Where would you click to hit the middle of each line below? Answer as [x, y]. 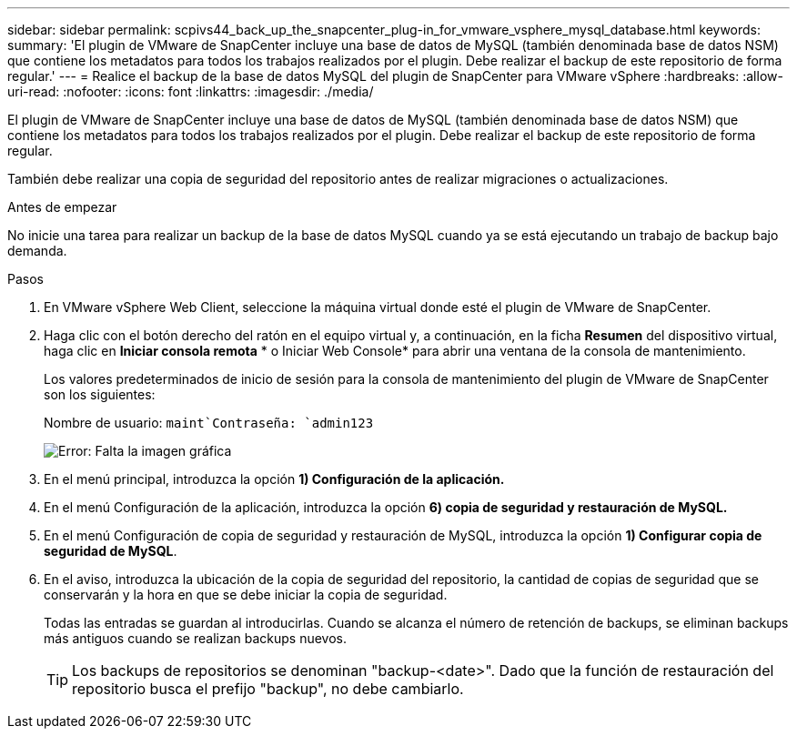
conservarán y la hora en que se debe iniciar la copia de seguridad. [246, 595]
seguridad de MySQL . [111, 551]
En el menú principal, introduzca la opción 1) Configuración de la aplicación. [274, 479]
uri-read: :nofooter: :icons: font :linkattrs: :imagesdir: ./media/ [191, 91]
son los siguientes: [100, 394]
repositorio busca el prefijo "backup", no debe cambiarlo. [268, 689]
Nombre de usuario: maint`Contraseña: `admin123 [209, 423]
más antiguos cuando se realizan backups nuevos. [196, 638]
